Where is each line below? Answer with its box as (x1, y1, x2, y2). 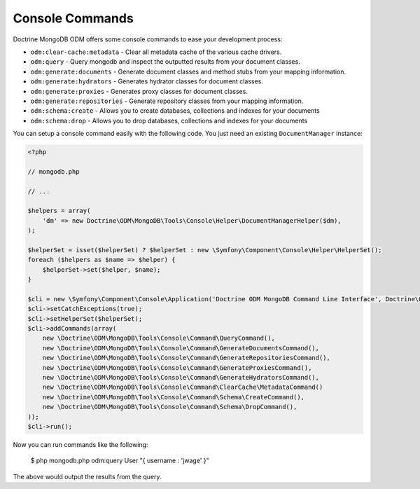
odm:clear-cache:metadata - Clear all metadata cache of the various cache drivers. (30, 48, 282, 56)
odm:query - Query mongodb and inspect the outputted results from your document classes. (30, 57, 300, 66)
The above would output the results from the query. (13, 472, 162, 481)
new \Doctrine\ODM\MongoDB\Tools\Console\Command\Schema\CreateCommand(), (42, 393, 304, 401)
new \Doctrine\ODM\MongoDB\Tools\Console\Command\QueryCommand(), (42, 334, 276, 343)
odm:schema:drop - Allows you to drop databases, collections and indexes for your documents (30, 116, 308, 125)
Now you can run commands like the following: (13, 440, 148, 448)
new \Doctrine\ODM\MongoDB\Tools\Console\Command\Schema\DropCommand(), (42, 403, 297, 411)
